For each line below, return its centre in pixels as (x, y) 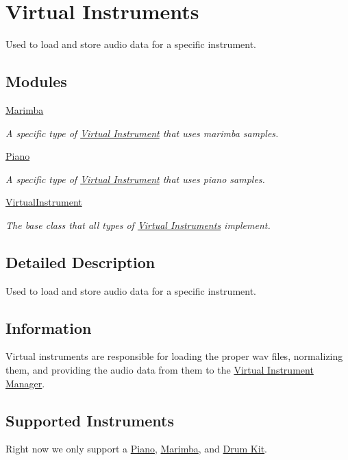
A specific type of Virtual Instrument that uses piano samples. (135, 179)
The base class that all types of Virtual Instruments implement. (138, 225)
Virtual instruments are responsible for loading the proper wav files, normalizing (174, 356)
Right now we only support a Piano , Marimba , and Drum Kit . (136, 449)
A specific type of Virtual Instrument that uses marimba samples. (142, 133)
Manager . (25, 383)
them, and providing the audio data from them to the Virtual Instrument (160, 370)
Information (49, 327)
